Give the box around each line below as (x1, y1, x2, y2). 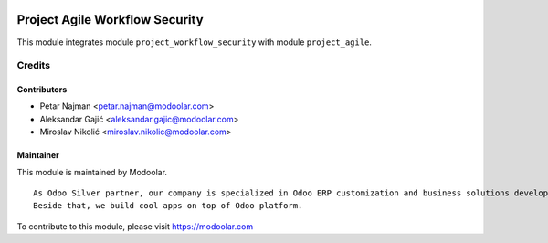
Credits (16, 59, 50, 72)
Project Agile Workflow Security (16, 12, 205, 27)
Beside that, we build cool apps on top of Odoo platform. (33, 201, 303, 211)
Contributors (16, 84, 68, 95)
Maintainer (16, 150, 59, 161)
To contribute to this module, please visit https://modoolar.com (16, 220, 254, 232)
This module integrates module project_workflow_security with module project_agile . (16, 37, 372, 48)
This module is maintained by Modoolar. (16, 166, 168, 177)
